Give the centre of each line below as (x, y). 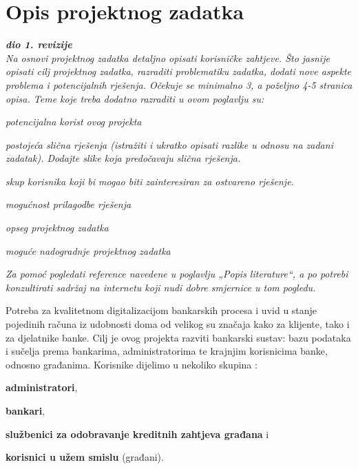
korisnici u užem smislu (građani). (85, 457)
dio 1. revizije (39, 44)
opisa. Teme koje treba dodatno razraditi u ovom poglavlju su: (135, 98)
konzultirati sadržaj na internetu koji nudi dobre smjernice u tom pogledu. (161, 287)
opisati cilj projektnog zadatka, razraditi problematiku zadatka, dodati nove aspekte (179, 71)
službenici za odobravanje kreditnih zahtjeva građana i (137, 434)
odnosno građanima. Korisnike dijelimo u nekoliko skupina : (131, 364)
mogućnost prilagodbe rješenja (69, 204)
